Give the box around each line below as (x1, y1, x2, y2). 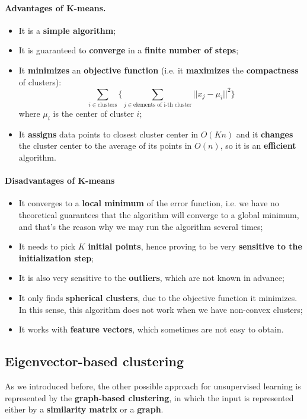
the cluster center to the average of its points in (18, 139, 192, 152)
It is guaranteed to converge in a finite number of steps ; (18, 44, 239, 56)
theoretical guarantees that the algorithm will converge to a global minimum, (18, 208, 299, 220)
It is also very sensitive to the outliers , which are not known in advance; (18, 271, 284, 284)
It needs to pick (18, 240, 76, 252)
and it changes (236, 127, 293, 140)
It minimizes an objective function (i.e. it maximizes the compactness (18, 63, 299, 76)
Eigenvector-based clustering (5, 352, 184, 370)
